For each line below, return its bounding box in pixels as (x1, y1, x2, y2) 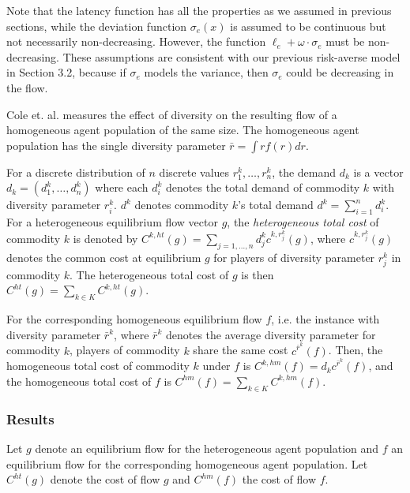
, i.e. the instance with (271, 311, 380, 327)
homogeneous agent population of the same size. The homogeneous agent (6, 121, 359, 138)
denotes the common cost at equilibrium (6, 248, 201, 265)
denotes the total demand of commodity (166, 179, 360, 196)
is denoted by (73, 230, 138, 246)
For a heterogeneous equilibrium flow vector (6, 214, 218, 230)
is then (241, 266, 274, 282)
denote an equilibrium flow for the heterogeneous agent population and (35, 439, 379, 456)
